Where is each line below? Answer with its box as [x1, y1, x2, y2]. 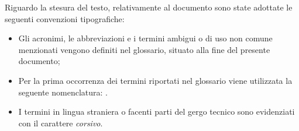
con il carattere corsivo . [18, 116, 103, 129]
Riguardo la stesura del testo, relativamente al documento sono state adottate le [5, 1, 293, 13]
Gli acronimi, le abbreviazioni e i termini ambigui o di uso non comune [18, 32, 273, 44]
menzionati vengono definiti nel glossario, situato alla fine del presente [18, 43, 270, 55]
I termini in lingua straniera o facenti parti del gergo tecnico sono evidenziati [18, 105, 295, 118]
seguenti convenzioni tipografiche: [5, 12, 125, 24]
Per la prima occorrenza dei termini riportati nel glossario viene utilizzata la [18, 74, 293, 86]
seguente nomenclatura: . [18, 86, 108, 98]
